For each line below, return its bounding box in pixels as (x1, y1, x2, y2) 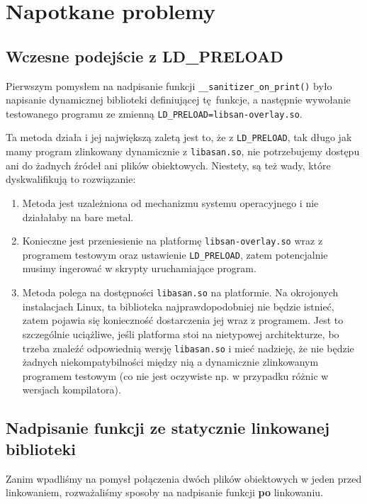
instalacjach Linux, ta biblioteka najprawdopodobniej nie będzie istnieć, (22, 298, 334, 313)
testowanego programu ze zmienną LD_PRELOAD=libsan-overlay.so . (6, 106, 303, 121)
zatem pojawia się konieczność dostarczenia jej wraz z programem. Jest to (22, 313, 344, 327)
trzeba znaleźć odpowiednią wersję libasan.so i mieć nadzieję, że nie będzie (22, 340, 354, 355)
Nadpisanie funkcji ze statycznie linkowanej (6, 417, 330, 439)
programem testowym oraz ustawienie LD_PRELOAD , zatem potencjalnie (22, 247, 328, 262)
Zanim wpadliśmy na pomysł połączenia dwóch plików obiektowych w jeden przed (6, 471, 362, 486)
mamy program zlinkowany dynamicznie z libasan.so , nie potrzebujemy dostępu (6, 144, 360, 159)
